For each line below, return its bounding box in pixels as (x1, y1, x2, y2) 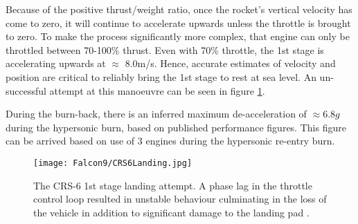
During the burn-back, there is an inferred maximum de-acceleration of (6, 106, 307, 121)
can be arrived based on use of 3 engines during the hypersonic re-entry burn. (6, 133, 335, 148)
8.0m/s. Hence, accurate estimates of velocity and (125, 56, 336, 71)
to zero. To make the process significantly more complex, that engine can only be (6, 29, 350, 44)
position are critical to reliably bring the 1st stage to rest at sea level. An (6, 69, 316, 84)
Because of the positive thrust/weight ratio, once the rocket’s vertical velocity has (6, 2, 352, 16)
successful (6, 83, 46, 97)
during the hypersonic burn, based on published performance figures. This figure (6, 120, 346, 134)
